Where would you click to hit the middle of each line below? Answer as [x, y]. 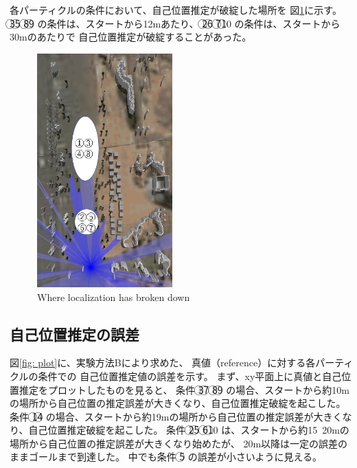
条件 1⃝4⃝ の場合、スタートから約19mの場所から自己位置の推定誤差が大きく [176, 416]
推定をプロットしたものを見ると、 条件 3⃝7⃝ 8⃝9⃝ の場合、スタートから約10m [184, 389]
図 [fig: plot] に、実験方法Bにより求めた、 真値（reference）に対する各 [163, 363]
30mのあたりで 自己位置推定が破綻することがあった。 [131, 37]
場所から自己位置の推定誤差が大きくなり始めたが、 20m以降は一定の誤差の [179, 443]
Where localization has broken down [114, 297]
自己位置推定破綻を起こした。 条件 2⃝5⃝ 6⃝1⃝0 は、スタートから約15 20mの [189, 430]
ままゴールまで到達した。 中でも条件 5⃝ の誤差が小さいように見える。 [166, 457]
